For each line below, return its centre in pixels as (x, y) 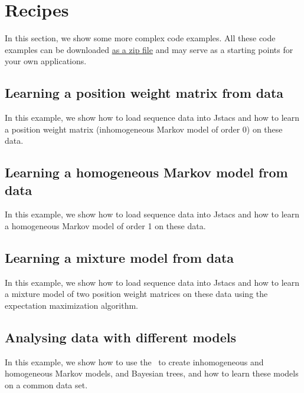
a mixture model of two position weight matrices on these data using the (136, 294)
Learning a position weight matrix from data (144, 93)
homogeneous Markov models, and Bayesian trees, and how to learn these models (152, 373)
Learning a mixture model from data (120, 258)
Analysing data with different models (121, 337)
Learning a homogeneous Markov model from (146, 172)
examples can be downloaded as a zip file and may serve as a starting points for (149, 49)
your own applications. (46, 61)
